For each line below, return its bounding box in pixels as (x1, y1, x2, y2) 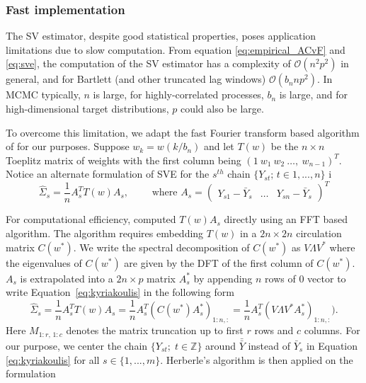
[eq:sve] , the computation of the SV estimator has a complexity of (6, 56, 291, 71)
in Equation (306, 338, 358, 353)
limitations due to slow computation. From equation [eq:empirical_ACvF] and (6, 42, 345, 57)
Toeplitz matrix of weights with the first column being (6, 152, 241, 167)
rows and (254, 323, 294, 338)
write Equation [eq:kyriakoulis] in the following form (6, 285, 234, 299)
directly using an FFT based (224, 212, 348, 227)
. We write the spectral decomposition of (73, 239, 250, 254)
